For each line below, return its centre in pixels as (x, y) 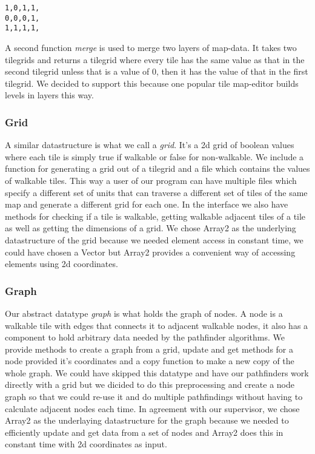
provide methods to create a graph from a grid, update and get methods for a (149, 349)
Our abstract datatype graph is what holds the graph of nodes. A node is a (144, 313)
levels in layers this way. (49, 95)
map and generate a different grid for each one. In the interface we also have (147, 204)
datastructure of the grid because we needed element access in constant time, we (154, 239)
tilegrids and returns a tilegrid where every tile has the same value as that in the (155, 59)
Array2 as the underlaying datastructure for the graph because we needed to (147, 420)
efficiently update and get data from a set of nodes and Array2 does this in (144, 432)
